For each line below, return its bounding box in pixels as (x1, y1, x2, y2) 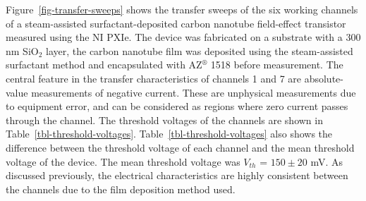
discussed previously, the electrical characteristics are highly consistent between (6, 168, 348, 183)
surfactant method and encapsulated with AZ (6, 57, 202, 72)
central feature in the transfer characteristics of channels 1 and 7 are (6, 71, 302, 85)
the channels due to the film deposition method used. (6, 181, 236, 196)
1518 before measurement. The (210, 57, 343, 72)
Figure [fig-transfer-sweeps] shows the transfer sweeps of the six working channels (6, 2, 358, 16)
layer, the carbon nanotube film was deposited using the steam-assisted (46, 43, 353, 58)
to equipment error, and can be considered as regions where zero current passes (6, 99, 348, 114)
